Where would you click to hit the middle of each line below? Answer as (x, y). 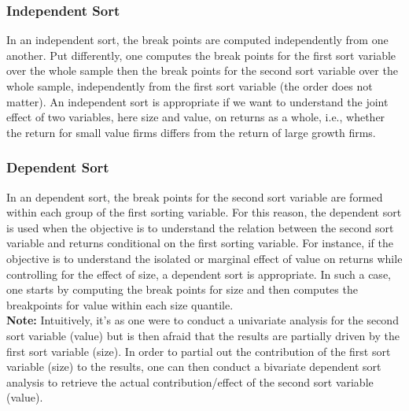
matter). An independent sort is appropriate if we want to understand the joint (197, 101)
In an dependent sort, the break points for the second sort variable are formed (195, 196)
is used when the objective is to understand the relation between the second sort (200, 227)
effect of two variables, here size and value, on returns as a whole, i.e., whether (196, 117)
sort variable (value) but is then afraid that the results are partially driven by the (203, 335)
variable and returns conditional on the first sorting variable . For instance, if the (200, 243)
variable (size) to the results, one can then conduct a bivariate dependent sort (194, 367)
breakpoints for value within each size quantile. (120, 304)
